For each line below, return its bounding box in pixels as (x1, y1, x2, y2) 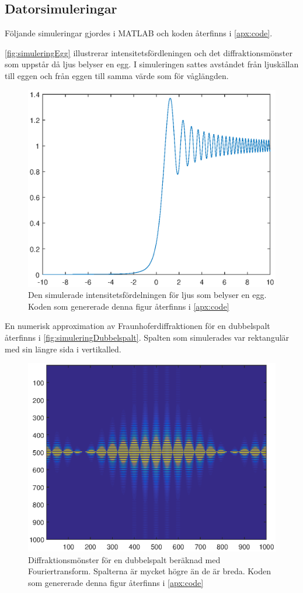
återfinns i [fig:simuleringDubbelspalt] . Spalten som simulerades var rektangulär (5, 331, 290, 344)
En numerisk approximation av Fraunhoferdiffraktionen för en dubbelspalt (5, 320, 270, 332)
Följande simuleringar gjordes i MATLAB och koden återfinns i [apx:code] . (5, 27, 273, 39)
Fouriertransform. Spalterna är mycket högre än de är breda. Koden (28, 565, 271, 577)
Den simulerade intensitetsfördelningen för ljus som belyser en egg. (28, 289, 267, 301)
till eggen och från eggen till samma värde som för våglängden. (5, 69, 229, 81)
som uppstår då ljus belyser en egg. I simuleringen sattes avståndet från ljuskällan (5, 58, 299, 70)
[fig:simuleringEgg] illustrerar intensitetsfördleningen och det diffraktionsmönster (5, 46, 292, 59)
